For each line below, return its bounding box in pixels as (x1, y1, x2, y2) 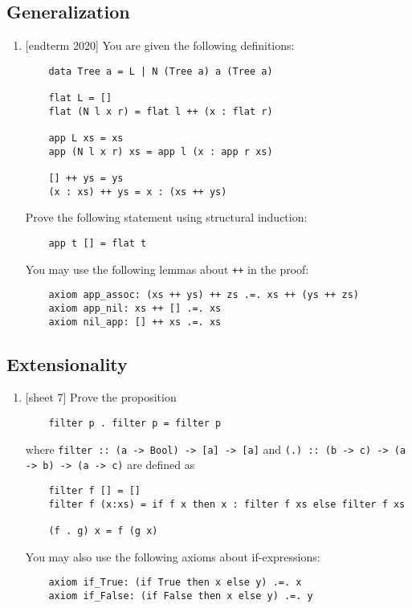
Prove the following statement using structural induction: (25, 209, 308, 226)
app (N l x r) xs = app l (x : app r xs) (48, 145, 273, 157)
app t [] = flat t (48, 237, 147, 249)
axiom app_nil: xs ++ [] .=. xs (48, 302, 222, 314)
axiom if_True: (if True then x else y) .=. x (48, 577, 302, 589)
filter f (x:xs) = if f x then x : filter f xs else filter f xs (48, 498, 406, 510)
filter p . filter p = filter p (48, 418, 222, 430)
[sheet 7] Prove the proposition (25, 389, 177, 406)
